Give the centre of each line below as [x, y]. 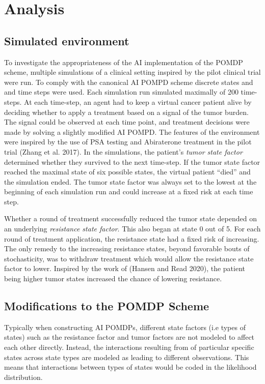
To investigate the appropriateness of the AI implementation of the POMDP [124, 62]
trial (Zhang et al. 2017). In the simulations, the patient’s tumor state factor [123, 151]
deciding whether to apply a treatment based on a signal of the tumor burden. [126, 112]
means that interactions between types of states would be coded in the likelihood [130, 367]
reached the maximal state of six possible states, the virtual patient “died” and [127, 172]
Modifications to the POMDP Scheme [107, 306]
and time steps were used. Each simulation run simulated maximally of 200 [121, 92]
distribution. [23, 377]
